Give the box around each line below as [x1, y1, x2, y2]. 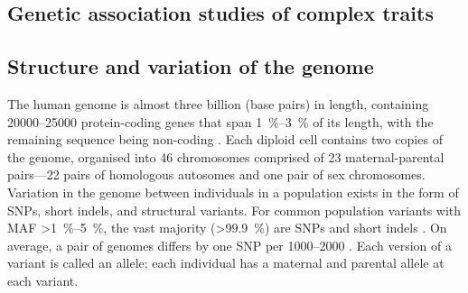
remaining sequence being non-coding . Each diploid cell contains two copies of [7, 130, 443, 149]
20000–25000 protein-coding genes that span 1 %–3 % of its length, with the [7, 112, 434, 131]
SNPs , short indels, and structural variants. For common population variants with [7, 200, 462, 219]
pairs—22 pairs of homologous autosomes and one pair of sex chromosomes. [7, 165, 426, 184]
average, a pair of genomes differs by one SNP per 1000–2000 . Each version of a [7, 235, 452, 254]
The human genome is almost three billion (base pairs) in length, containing [7, 94, 429, 113]
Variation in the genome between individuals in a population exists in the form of [7, 182, 459, 201]
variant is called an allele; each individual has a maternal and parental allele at [7, 253, 445, 272]
